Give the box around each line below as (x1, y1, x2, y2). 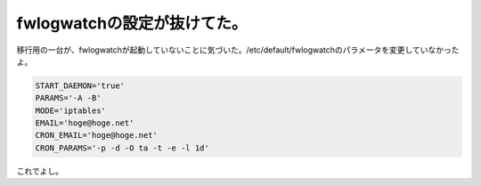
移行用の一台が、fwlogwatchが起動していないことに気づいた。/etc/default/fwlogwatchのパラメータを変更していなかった (16, 44, 460, 55)
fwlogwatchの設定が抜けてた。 (16, 13, 248, 33)
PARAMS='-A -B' (35, 93, 102, 103)
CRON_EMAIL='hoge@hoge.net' (35, 130, 158, 141)
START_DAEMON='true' (35, 80, 125, 91)
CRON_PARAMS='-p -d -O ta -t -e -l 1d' (35, 142, 209, 153)
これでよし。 (16, 166, 64, 176)
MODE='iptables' (35, 105, 107, 116)
